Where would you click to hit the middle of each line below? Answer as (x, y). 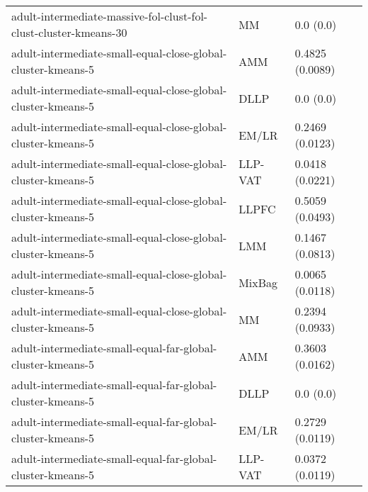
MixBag (258, 282)
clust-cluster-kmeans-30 (69, 32)
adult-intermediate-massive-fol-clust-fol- (110, 16)
